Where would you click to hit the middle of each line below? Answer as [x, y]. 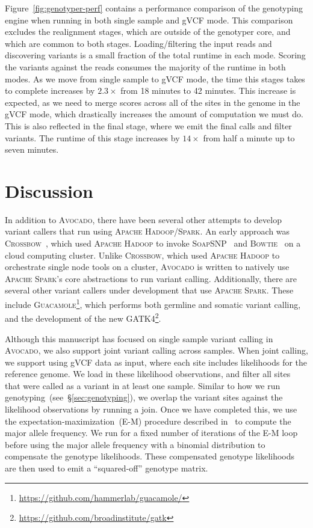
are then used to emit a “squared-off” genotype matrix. [107, 468]
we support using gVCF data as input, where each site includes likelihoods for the [156, 362]
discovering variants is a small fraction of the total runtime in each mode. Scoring [155, 55]
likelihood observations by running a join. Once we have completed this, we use [151, 409]
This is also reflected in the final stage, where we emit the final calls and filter [148, 125]
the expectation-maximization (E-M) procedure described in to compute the [148, 421]
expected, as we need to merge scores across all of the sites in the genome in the [153, 102]
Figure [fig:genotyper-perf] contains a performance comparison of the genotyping [154, 8]
